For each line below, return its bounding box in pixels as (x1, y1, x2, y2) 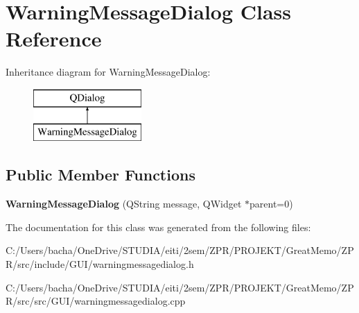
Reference (6, 24, 102, 53)
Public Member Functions (6, 164, 195, 185)
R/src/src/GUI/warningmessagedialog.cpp (6, 294, 186, 308)
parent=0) (249, 196, 293, 211)
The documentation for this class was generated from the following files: (6, 219, 311, 234)
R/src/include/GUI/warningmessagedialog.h (6, 257, 194, 271)
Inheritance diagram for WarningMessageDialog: (6, 65, 211, 79)
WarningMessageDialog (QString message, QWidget (6, 196, 242, 211)
